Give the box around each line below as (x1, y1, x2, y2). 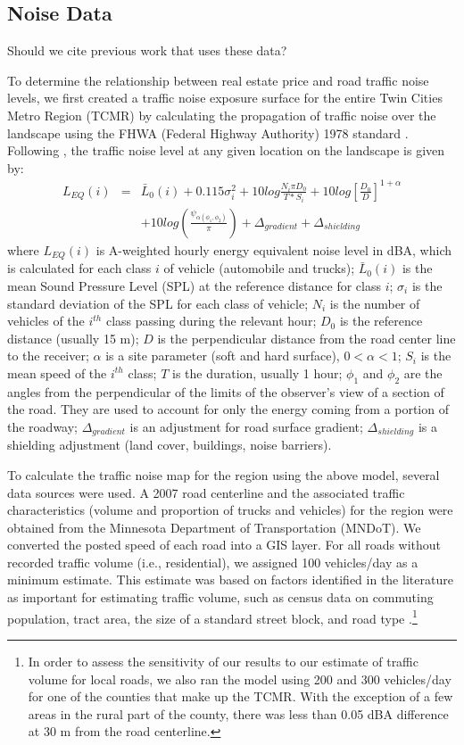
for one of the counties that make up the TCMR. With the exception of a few (28, 687, 453, 706)
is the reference (339, 311, 423, 330)
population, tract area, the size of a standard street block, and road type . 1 (7, 606, 418, 627)
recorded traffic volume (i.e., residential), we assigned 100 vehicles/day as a (7, 552, 418, 571)
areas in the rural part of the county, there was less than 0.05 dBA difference (28, 704, 449, 723)
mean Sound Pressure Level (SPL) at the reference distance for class (7, 276, 381, 294)
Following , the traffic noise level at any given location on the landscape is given (7, 141, 445, 160)
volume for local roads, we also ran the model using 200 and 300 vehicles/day (28, 669, 452, 688)
